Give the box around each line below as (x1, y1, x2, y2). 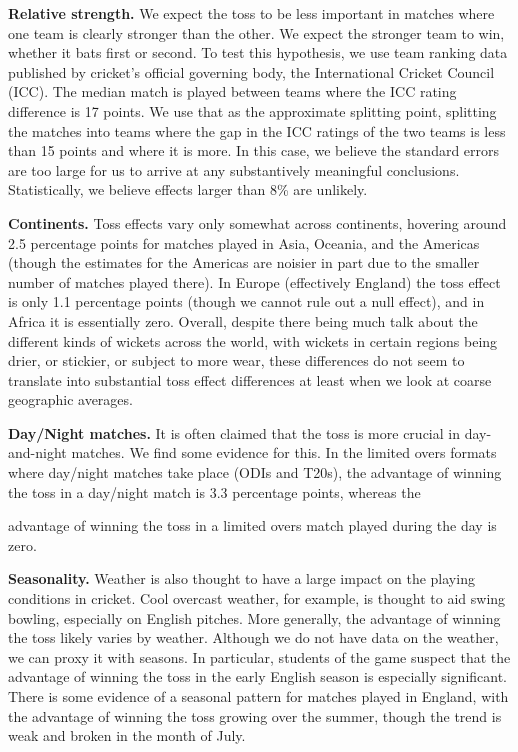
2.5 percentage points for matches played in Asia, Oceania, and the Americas (8, 232, 480, 253)
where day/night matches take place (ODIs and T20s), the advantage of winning (8, 462, 502, 483)
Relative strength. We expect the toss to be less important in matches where (8, 3, 495, 23)
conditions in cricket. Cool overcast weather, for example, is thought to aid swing (8, 588, 506, 609)
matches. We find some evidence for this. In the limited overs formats (71, 442, 497, 463)
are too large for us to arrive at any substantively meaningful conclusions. (8, 159, 460, 180)
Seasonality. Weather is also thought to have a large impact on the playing (8, 568, 475, 589)
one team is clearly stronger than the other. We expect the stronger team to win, (8, 22, 505, 43)
